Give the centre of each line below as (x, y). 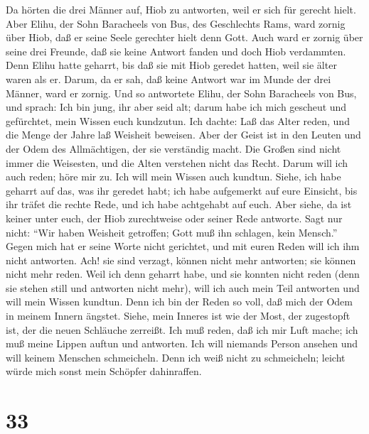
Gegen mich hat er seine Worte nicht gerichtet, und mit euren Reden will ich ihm (183, 246)
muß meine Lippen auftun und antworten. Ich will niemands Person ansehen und (182, 343)
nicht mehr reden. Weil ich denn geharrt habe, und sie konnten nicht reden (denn (183, 274)
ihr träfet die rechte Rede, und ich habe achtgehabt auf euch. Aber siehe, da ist (179, 204)
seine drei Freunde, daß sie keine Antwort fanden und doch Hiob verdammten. (176, 51)
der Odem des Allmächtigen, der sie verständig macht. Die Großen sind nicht (173, 148)
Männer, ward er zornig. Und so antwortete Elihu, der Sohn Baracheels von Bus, (181, 93)
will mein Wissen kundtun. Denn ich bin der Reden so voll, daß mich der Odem (179, 302)
